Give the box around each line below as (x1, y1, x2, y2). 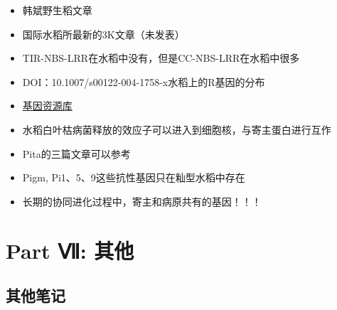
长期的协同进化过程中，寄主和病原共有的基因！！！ (22, 193, 262, 208)
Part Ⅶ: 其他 (6, 235, 134, 264)
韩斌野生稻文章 (22, 3, 92, 17)
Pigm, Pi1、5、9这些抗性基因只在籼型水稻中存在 (22, 170, 245, 185)
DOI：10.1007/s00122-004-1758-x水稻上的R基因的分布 (22, 74, 265, 89)
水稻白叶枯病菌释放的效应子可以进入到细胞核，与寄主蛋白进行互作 (22, 122, 331, 137)
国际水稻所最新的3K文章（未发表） (22, 26, 185, 41)
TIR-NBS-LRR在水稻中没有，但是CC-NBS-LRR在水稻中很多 (22, 50, 300, 65)
